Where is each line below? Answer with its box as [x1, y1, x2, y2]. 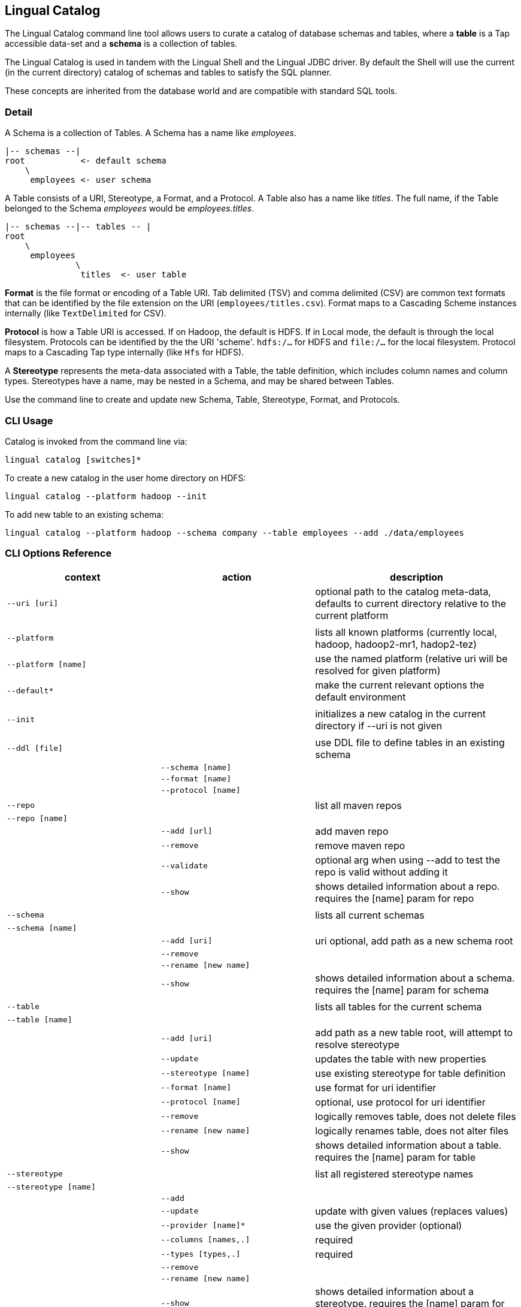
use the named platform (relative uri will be [315, 652, 508, 665]
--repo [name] [7, 813, 68, 823]
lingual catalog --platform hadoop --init [5, 491, 207, 501]
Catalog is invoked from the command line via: [5, 436, 187, 446]
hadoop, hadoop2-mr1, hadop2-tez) [315, 638, 477, 650]
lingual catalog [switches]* [5, 454, 141, 464]
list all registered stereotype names [315, 1167, 474, 1180]
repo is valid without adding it [315, 865, 448, 878]
